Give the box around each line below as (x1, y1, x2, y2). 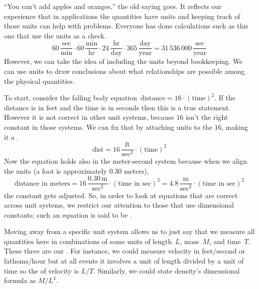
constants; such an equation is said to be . (4, 209, 132, 220)
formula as (4, 275, 36, 286)
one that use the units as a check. (4, 30, 107, 40)
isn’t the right (185, 112, 228, 122)
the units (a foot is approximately (4, 165, 107, 176)
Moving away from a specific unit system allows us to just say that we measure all (4, 226, 255, 237)
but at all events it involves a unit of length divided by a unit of (48, 256, 244, 266)
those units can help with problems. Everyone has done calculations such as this (4, 20, 249, 31)
